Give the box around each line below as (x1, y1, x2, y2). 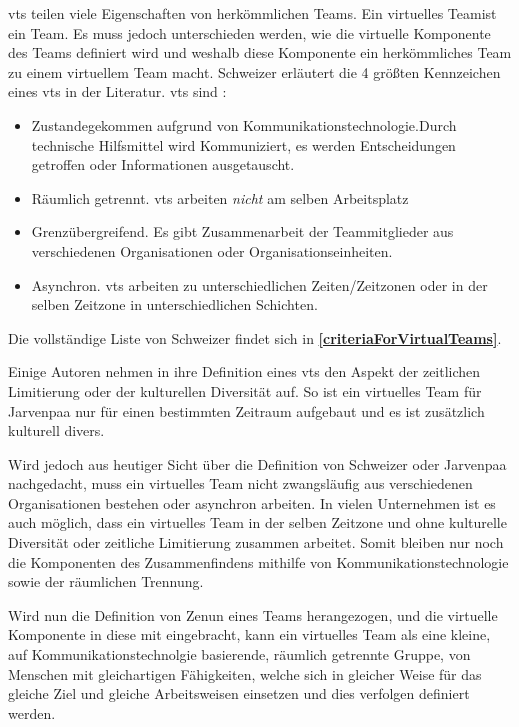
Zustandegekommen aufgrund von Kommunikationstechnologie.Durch (31, 114, 457, 135)
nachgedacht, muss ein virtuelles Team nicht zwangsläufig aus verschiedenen (8, 473, 473, 494)
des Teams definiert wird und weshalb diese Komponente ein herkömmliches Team (8, 42, 512, 63)
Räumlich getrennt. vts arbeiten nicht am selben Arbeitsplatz (31, 187, 409, 208)
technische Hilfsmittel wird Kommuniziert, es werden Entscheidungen (31, 134, 456, 155)
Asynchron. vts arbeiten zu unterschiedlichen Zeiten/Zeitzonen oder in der (31, 274, 488, 295)
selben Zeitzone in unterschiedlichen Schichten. (31, 294, 318, 315)
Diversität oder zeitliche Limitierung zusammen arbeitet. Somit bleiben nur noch (8, 532, 504, 553)
